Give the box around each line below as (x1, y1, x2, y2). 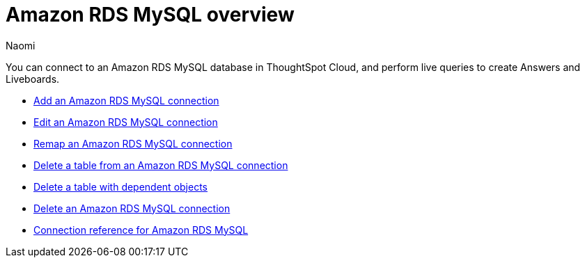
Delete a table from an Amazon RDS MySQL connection (33, 159, 288, 171)
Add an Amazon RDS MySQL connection (33, 94, 219, 106)
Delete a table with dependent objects (33, 180, 208, 193)
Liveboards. (6, 72, 60, 85)
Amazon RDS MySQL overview (6, 3, 295, 26)
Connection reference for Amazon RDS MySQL (33, 223, 249, 236)
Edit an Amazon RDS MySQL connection (33, 115, 218, 128)
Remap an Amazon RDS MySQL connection (33, 137, 233, 150)
